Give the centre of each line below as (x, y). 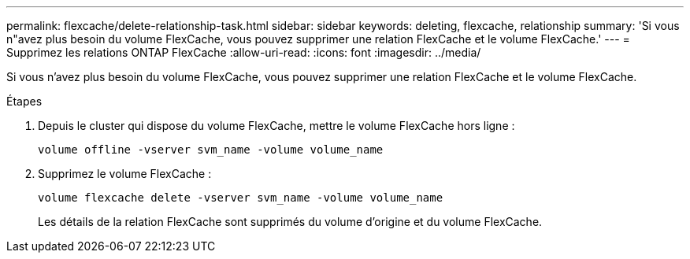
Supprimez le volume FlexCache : (125, 174)
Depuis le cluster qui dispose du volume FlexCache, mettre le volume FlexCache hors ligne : (276, 126)
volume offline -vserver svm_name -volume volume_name (211, 150)
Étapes (24, 101)
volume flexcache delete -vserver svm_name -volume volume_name (241, 198)
